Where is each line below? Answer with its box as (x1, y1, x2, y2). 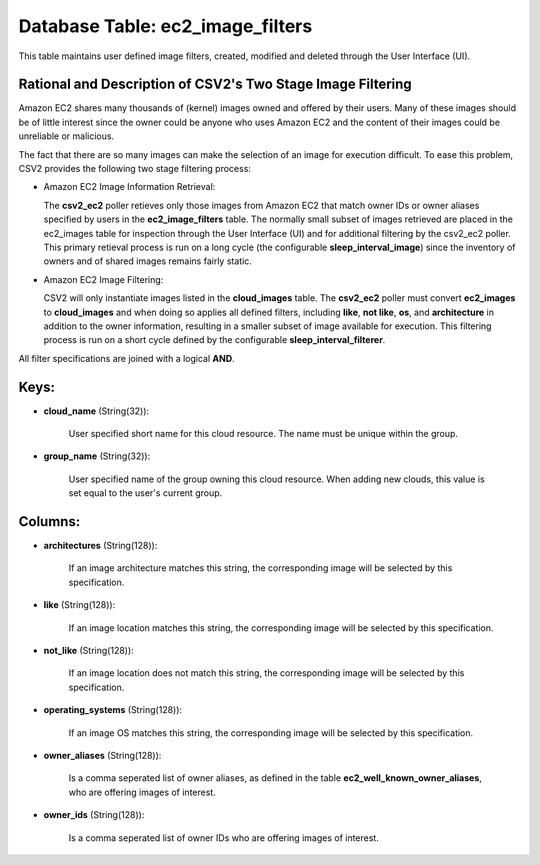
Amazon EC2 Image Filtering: (43, 273, 164, 285)
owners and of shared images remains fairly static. (43, 255, 252, 267)
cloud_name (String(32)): (43, 405, 150, 417)
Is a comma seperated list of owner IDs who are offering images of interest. (68, 831, 379, 844)
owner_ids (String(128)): (43, 809, 145, 821)
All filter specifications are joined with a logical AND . (18, 352, 235, 364)
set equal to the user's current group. (68, 487, 223, 499)
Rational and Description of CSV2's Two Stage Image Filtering (18, 76, 412, 93)
